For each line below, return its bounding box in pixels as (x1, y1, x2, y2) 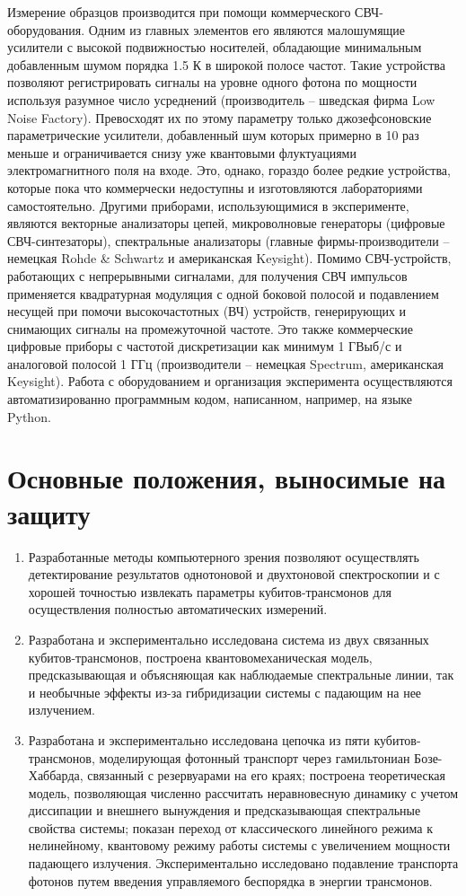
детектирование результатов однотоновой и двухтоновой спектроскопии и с (28, 565, 440, 584)
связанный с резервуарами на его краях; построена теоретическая (87, 766, 446, 785)
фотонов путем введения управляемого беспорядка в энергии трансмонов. (28, 871, 433, 890)
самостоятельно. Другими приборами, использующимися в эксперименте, (7, 196, 409, 215)
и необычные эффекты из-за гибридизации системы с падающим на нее (28, 682, 422, 701)
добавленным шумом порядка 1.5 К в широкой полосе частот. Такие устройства (7, 55, 445, 74)
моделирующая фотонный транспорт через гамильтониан (99, 748, 410, 767)
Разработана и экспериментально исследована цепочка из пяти (28, 730, 370, 749)
